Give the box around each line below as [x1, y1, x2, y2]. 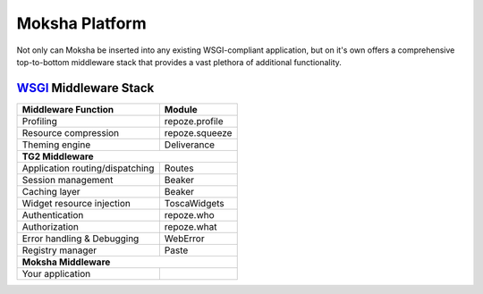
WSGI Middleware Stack [16, 80, 155, 96]
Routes [164, 162, 194, 174]
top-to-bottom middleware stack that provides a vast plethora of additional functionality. [16, 56, 342, 67]
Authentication [21, 208, 84, 221]
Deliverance [164, 139, 215, 151]
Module [164, 103, 198, 115]
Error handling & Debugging [21, 232, 140, 245]
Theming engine [21, 139, 91, 151]
